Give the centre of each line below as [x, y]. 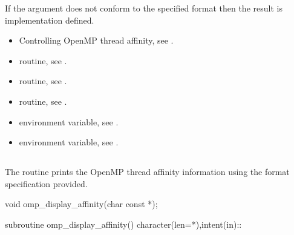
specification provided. [46, 183]
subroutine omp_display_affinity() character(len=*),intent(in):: [123, 224]
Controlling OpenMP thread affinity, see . [96, 40]
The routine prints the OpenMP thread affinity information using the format [147, 172]
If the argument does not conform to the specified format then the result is [144, 8]
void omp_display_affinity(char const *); [81, 204]
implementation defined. [50, 20]
